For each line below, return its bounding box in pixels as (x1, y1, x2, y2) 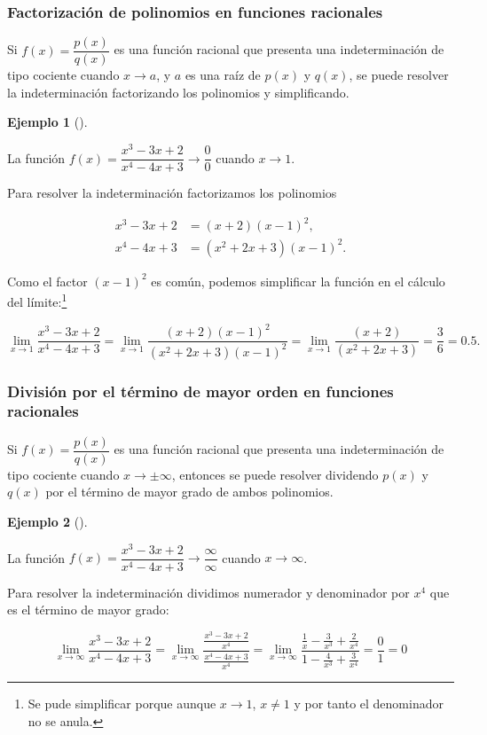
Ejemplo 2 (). (7, 512, 88, 530)
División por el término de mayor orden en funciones (7, 379, 394, 402)
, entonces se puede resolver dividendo (171, 465, 379, 483)
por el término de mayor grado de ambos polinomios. (45, 482, 334, 501)
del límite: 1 (7, 290, 67, 311)
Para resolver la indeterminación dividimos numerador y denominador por (7, 583, 410, 601)
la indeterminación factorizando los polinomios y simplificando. (7, 82, 350, 101)
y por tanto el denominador (294, 694, 444, 713)
